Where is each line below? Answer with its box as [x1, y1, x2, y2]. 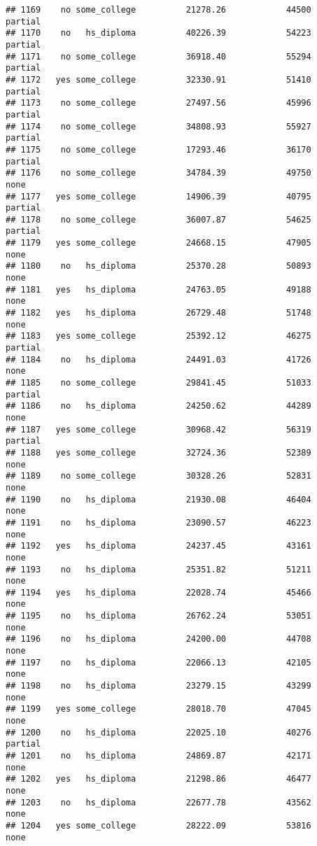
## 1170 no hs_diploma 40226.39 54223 [6, 28, 311, 38]
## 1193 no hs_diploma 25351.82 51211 [6, 564, 311, 574]
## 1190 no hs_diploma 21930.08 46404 [6, 494, 311, 505]
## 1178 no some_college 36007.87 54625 [6, 214, 311, 225]
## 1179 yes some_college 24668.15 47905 [6, 238, 311, 248]
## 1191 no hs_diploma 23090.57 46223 [6, 517, 311, 528]
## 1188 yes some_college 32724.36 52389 [6, 447, 311, 458]
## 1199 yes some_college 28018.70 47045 [6, 704, 311, 714]
